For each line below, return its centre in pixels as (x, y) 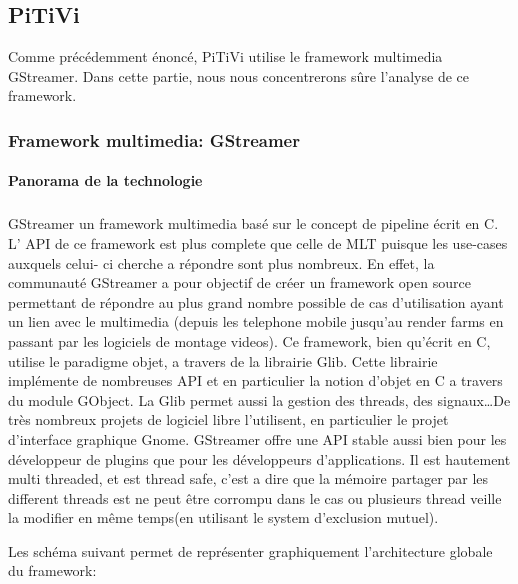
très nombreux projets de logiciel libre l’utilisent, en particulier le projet (228, 419)
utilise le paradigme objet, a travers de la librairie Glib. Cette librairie (223, 360)
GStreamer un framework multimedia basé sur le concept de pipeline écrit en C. (253, 223)
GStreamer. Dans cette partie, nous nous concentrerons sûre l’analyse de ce (239, 75)
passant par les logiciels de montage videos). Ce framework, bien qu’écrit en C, (249, 340)
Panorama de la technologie (105, 180)
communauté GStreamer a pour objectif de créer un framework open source (239, 282)
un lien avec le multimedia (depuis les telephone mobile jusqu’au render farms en (256, 321)
